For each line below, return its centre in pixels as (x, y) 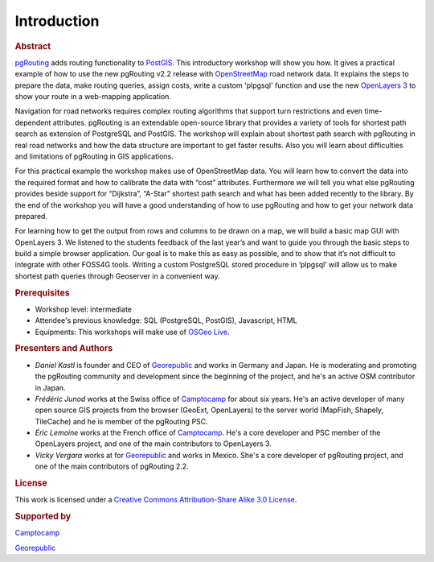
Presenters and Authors (64, 349)
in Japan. (50, 387)
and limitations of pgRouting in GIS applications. (94, 156)
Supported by (43, 517)
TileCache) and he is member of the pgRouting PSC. (121, 421)
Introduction (57, 21)
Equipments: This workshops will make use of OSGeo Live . (132, 332)
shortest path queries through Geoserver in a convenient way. (117, 276)
